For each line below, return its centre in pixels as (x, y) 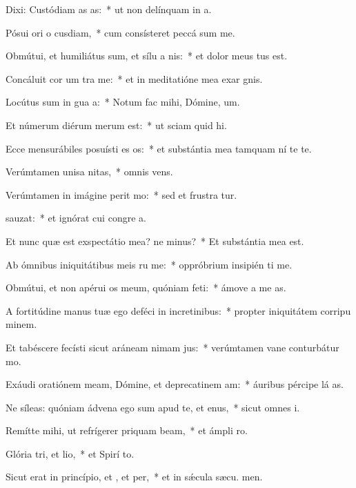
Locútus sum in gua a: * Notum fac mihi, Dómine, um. (123, 102)
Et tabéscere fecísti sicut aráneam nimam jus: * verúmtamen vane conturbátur (172, 347)
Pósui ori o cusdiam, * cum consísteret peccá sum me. (120, 32)
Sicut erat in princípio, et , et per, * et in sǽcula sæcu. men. (134, 477)
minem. (21, 324)
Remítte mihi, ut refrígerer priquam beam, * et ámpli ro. (127, 430)
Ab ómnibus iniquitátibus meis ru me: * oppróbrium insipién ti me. (149, 264)
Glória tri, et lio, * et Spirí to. (70, 453)
